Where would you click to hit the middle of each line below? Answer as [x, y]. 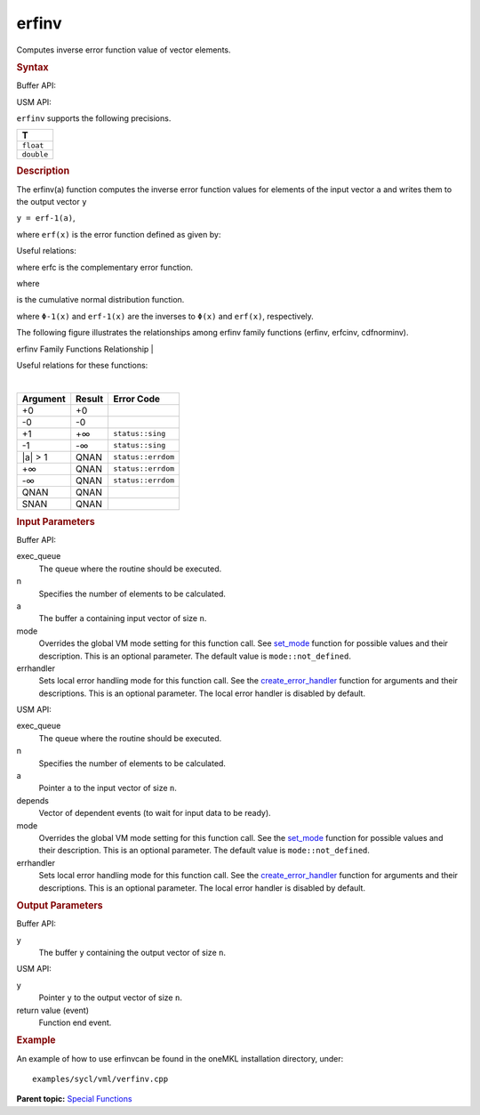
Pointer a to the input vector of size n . [108, 788]
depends [32, 800]
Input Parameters [56, 521]
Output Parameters [60, 905]
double [35, 154]
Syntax [32, 67]
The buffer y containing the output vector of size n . [132, 952]
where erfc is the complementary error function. [105, 267]
